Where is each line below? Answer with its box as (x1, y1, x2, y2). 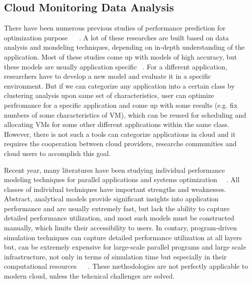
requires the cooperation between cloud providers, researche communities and (4, 138, 237, 149)
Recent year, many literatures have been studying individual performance (4, 164, 225, 175)
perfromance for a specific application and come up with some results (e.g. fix (4, 99, 238, 110)
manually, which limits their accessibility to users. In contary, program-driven (4, 222, 237, 233)
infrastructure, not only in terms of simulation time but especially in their (4, 251, 227, 261)
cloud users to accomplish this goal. (4, 148, 111, 158)
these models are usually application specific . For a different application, (4, 61, 227, 71)
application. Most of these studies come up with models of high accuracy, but (4, 51, 237, 62)
